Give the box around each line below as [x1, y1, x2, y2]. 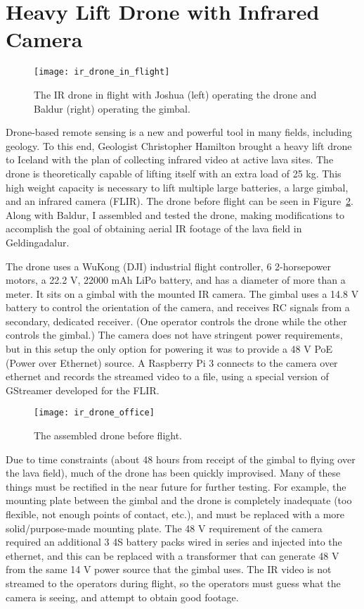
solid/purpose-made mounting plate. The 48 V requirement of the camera [6, 520, 323, 535]
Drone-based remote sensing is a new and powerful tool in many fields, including [6, 125, 353, 139]
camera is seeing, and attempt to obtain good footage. [6, 589, 239, 604]
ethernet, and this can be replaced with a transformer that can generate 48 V [6, 548, 339, 563]
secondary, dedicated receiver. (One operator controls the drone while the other [6, 313, 347, 328]
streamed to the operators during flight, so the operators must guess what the [6, 576, 341, 591]
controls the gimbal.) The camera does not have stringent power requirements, [6, 327, 343, 342]
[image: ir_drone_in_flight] [34, 67, 170, 77]
